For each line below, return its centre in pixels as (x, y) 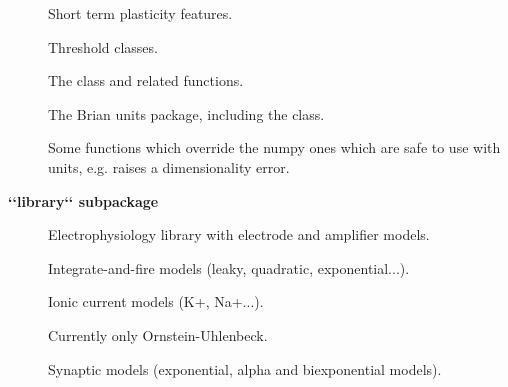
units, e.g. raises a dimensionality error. (169, 166)
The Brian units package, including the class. (186, 113)
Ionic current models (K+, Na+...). (156, 301)
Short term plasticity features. (140, 13)
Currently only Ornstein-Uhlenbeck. (158, 334)
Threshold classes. (103, 46)
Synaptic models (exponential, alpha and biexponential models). (245, 368)
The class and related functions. (146, 80)
